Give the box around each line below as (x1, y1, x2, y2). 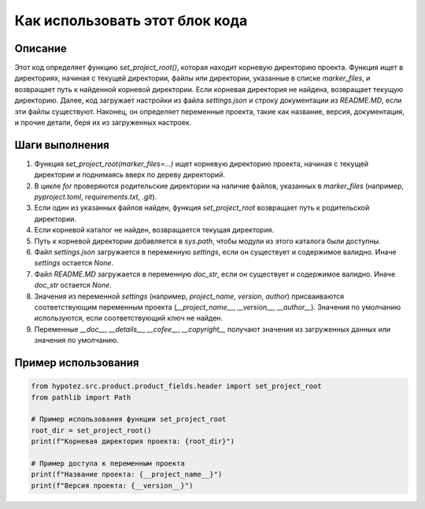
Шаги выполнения (14, 138, 109, 151)
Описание (14, 42, 67, 55)
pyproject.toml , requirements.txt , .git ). (34, 192, 157, 202)
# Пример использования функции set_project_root (31, 414, 227, 424)
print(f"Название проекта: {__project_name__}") (31, 470, 223, 479)
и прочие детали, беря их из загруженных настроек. (14, 118, 192, 128)
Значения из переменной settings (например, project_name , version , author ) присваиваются (34, 292, 345, 301)
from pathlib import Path (31, 392, 131, 402)
